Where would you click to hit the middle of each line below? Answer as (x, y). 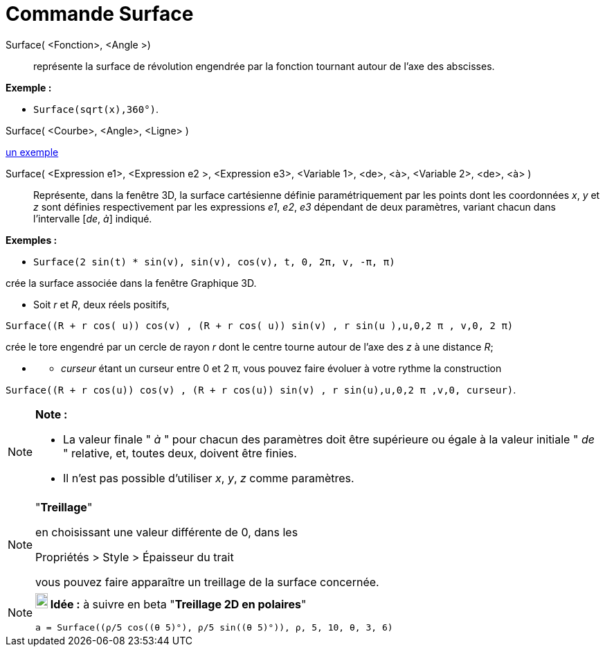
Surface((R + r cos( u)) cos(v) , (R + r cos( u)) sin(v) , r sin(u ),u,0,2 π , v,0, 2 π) (260, 325)
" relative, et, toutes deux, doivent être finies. (180, 453)
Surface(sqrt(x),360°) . (96, 109)
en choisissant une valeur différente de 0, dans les (167, 532)
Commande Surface (100, 14)
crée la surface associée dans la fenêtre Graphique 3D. (131, 283)
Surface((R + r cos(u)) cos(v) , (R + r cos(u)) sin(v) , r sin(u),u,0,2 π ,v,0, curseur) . (261, 389)
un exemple (32, 152)
